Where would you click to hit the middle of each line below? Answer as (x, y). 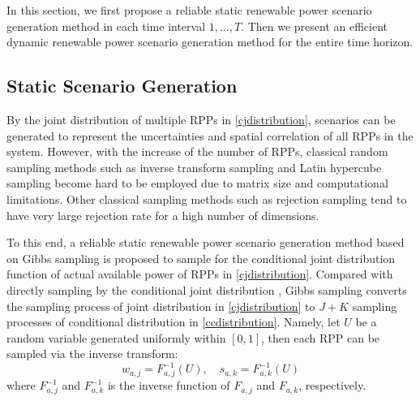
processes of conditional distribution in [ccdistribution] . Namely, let (174, 322)
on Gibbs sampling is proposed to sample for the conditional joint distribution (201, 258)
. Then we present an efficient (315, 26)
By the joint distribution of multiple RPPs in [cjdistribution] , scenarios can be (201, 119)
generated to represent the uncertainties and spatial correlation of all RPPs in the (210, 135)
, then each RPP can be (321, 337)
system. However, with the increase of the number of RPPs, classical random (197, 151)
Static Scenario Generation (122, 86)
